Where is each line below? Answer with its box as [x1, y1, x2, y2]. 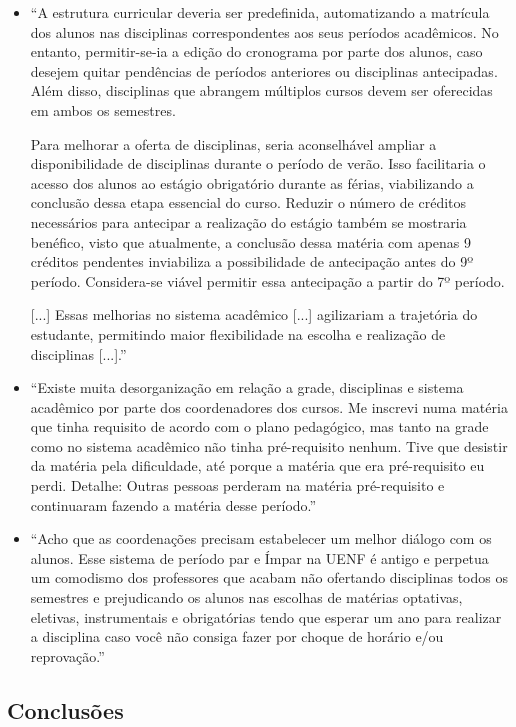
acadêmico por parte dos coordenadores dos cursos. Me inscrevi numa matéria [30, 396, 508, 417]
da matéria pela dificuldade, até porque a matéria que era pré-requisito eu [30, 455, 485, 476]
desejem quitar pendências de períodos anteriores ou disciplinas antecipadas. [30, 60, 498, 81]
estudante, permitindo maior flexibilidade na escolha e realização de [30, 323, 446, 344]
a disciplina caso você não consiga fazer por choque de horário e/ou [30, 626, 444, 647]
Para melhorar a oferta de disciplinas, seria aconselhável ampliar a [30, 133, 437, 154]
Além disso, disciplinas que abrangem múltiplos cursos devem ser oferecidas [30, 80, 493, 101]
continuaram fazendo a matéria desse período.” [30, 494, 317, 515]
